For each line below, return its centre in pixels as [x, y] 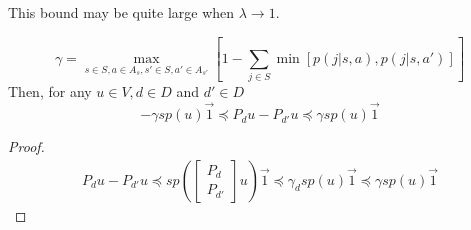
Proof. [26, 146]
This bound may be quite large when [121, 12]
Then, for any [50, 91]
